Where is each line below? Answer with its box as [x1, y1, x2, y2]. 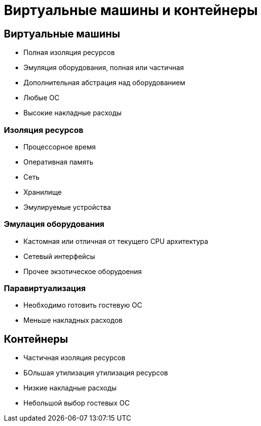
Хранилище [23, 187, 62, 196]
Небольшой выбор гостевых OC [23, 399, 130, 407]
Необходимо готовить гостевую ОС [23, 301, 142, 310]
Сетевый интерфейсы [23, 252, 95, 260]
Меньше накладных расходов [23, 316, 123, 325]
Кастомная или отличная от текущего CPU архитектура [23, 237, 208, 245]
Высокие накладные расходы [23, 109, 122, 117]
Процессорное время [23, 142, 96, 151]
